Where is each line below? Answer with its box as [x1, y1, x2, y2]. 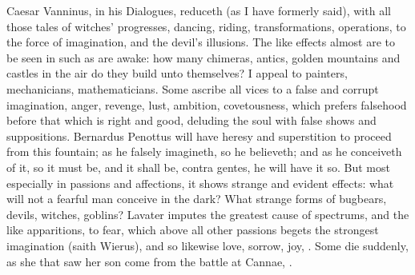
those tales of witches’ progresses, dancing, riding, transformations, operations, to [6, 18, 406, 34]
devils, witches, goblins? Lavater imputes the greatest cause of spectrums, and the [6, 205, 409, 222]
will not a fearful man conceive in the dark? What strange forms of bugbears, [6, 190, 387, 207]
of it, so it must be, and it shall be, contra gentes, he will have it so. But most [6, 158, 390, 175]
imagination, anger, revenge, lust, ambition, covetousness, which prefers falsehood [6, 96, 407, 113]
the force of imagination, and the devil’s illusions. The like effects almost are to [6, 34, 395, 50]
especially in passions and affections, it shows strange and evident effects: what [6, 174, 394, 191]
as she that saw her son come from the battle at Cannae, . [6, 253, 292, 269]
